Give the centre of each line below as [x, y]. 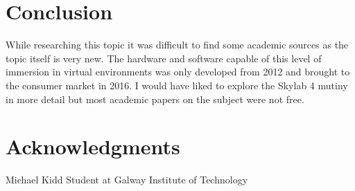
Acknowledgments [93, 146]
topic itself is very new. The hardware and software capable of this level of [164, 58]
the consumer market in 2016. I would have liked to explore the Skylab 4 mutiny [177, 85]
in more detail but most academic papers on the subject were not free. [155, 99]
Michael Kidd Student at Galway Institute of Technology [127, 180]
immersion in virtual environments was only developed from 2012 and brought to [178, 72]
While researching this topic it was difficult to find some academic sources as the [177, 45]
